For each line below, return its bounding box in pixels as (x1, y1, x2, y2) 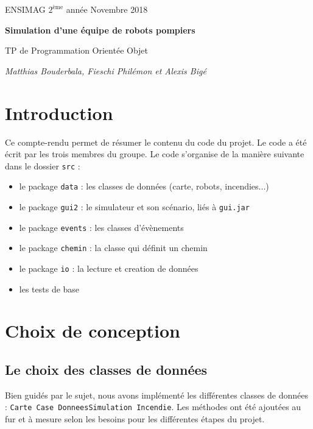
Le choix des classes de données (5, 360, 208, 378)
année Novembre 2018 (66, 3, 148, 15)
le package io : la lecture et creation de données (19, 261, 199, 274)
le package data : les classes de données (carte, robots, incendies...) (19, 180, 269, 193)
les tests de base (19, 282, 80, 295)
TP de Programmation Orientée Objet (5, 44, 149, 57)
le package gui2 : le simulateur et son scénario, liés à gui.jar (19, 200, 250, 213)
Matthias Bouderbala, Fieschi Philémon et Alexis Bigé (5, 64, 206, 77)
